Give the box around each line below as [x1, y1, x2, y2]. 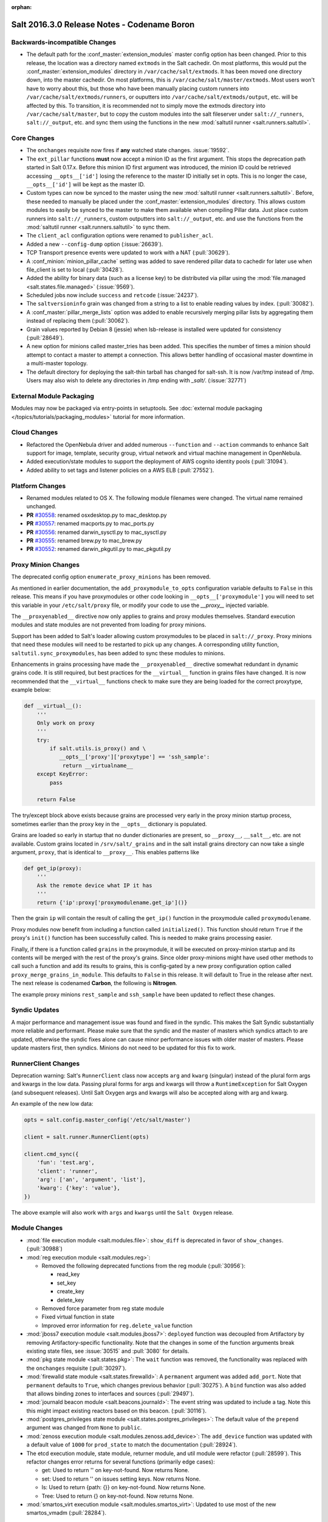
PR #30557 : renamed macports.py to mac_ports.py [26, 520, 154, 527]
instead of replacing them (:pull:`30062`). [26, 317, 130, 324]
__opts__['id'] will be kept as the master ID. [26, 180, 145, 188]
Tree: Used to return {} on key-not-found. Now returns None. [41, 1492, 194, 1499]
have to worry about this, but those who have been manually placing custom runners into [26, 85, 250, 92]
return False [36, 796, 76, 803]
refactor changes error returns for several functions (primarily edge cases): [26, 1458, 215, 1465]
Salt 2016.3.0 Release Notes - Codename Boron [11, 19, 195, 30]
